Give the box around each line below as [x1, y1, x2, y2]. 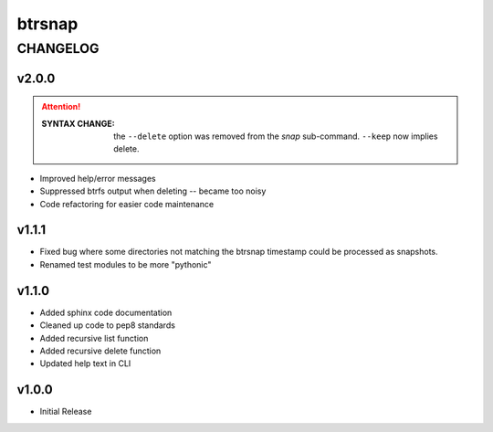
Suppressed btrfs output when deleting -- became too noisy [39, 185, 267, 196]
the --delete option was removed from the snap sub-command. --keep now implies [113, 131, 438, 142]
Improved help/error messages [39, 173, 156, 184]
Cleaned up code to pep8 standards [39, 320, 175, 331]
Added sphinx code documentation [39, 307, 173, 318]
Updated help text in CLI [39, 358, 131, 369]
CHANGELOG [16, 40, 100, 57]
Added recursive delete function [39, 345, 162, 356]
